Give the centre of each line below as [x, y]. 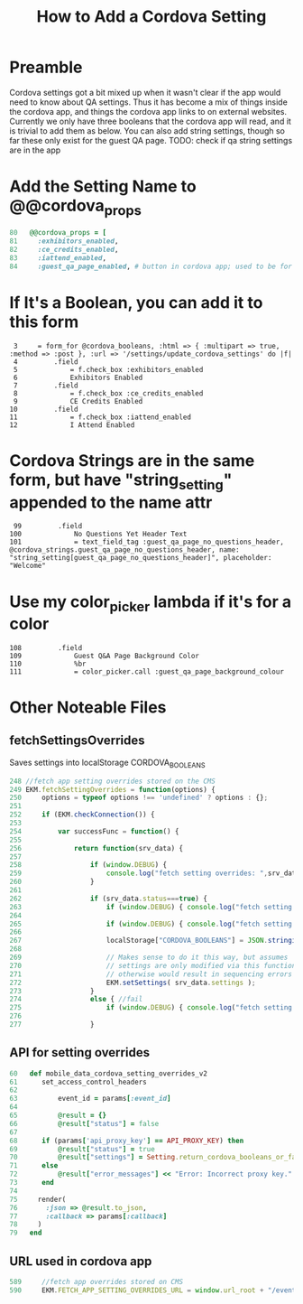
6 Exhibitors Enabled [78, 377]
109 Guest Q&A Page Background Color [105, 656]
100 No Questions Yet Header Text [98, 535]
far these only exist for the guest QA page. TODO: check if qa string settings [151, 140]
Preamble [46, 67]
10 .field [44, 409]
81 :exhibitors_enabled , [64, 241]
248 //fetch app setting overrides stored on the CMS [113, 781]
